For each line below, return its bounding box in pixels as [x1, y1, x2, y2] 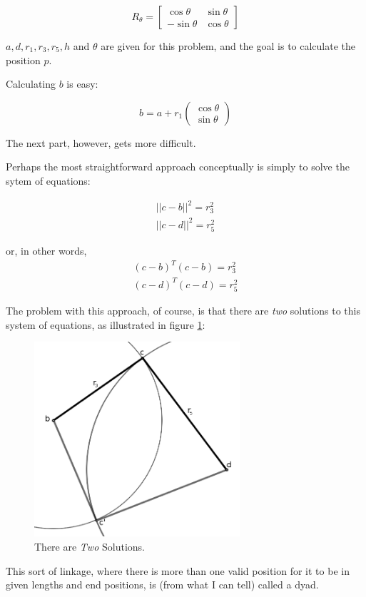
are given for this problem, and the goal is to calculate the [101, 39, 356, 53]
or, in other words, [6, 243, 87, 257]
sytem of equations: [6, 173, 91, 188]
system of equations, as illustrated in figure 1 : [6, 317, 205, 332]
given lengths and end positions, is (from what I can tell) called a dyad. [6, 577, 319, 592]
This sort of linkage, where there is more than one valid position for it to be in [6, 563, 350, 578]
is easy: [66, 76, 98, 91]
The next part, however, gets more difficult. [6, 135, 196, 150]
